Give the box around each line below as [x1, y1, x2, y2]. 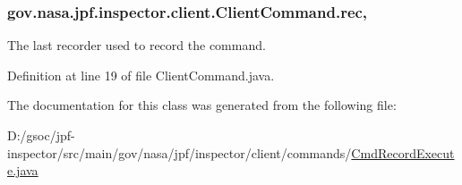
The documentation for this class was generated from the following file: [7, 96, 397, 114]
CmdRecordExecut [351, 143, 455, 162]
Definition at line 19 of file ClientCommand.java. [7, 65, 275, 84]
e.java [7, 161, 38, 180]
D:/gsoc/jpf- [7, 126, 75, 144]
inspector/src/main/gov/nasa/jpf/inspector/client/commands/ [7, 143, 352, 162]
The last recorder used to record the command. [7, 36, 266, 55]
